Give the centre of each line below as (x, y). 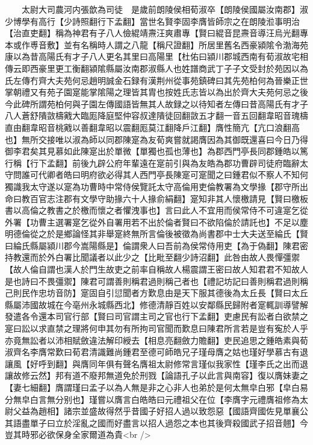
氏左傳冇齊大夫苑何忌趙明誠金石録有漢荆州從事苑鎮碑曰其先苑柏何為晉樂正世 (156, 80)
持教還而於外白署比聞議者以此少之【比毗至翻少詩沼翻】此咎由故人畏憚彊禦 (152, 257)
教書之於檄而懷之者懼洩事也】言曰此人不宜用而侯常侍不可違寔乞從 (177, 210)
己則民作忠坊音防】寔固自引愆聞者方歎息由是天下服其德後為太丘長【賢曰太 (152, 293)
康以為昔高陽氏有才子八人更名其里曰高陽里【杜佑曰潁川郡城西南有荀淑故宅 (152, 56)
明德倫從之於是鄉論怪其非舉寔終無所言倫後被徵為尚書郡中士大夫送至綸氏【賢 (156, 234)
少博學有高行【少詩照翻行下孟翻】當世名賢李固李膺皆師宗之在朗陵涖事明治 (152, 21)
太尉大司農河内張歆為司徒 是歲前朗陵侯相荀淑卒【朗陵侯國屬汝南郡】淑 (165, 9)
